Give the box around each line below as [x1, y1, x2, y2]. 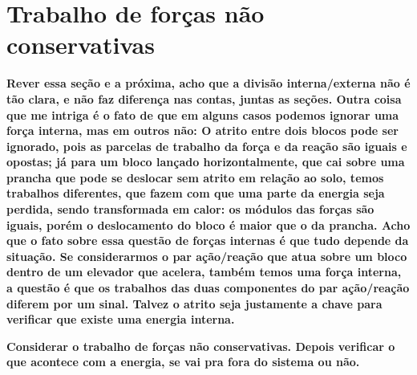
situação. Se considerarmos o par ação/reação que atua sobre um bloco [6, 247, 407, 264]
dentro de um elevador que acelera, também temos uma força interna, [6, 263, 402, 280]
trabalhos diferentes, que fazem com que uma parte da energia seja [6, 185, 385, 202]
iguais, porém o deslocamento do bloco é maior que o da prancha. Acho [6, 216, 411, 233]
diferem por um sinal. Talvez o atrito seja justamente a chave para [6, 295, 383, 312]
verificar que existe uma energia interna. [6, 311, 235, 328]
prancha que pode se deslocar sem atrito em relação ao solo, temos [6, 169, 384, 185]
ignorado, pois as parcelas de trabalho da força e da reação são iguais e [6, 137, 407, 154]
